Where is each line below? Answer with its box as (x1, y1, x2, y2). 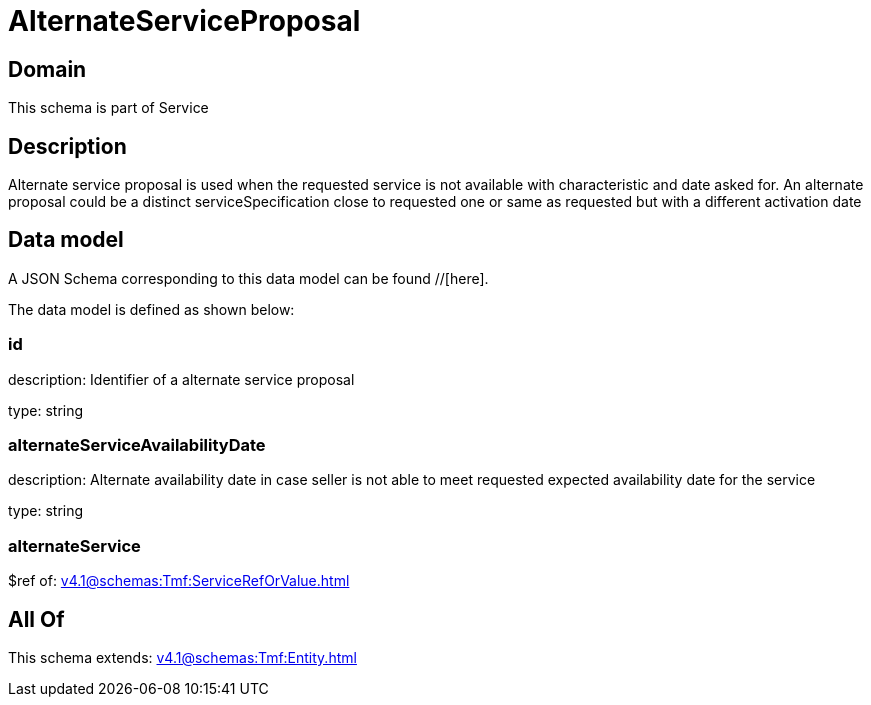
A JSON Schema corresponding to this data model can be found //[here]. (8, 269, 489, 287)
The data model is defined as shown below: (8, 300, 295, 318)
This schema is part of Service (8, 99, 209, 117)
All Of (8, 606, 65, 632)
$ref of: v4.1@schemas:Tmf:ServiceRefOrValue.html (8, 572, 350, 590)
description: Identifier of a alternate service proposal (8, 370, 355, 388)
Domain (8, 56, 87, 82)
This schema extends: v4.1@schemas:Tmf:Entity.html (8, 648, 357, 666)
